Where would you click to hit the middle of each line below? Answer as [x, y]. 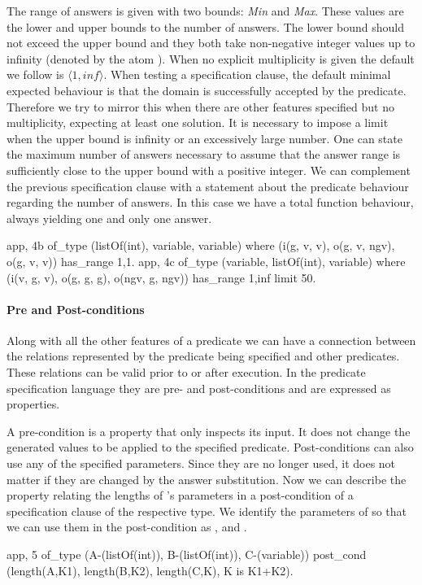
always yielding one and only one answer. [109, 218]
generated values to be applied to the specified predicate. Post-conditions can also [210, 447]
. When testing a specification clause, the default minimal [247, 74]
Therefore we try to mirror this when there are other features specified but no [200, 106]
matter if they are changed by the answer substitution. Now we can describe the [207, 479]
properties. [33, 404]
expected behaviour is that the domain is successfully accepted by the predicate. [207, 90]
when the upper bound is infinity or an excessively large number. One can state [204, 138]
